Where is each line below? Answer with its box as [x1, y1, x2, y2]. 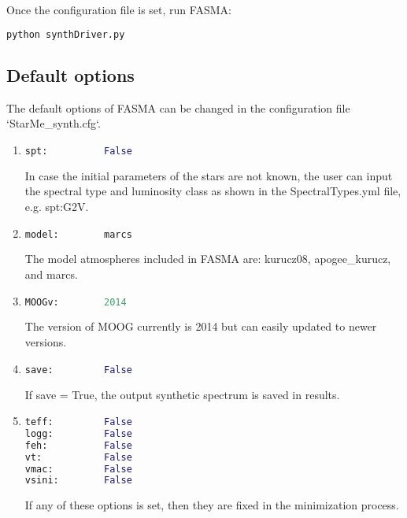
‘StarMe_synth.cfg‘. [6, 115, 101, 131]
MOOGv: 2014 [24, 296, 127, 308]
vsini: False [24, 475, 132, 487]
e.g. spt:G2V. [24, 198, 89, 214]
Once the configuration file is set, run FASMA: [6, 2, 231, 17]
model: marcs [24, 228, 132, 240]
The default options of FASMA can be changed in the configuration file [6, 99, 350, 116]
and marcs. [24, 265, 78, 282]
